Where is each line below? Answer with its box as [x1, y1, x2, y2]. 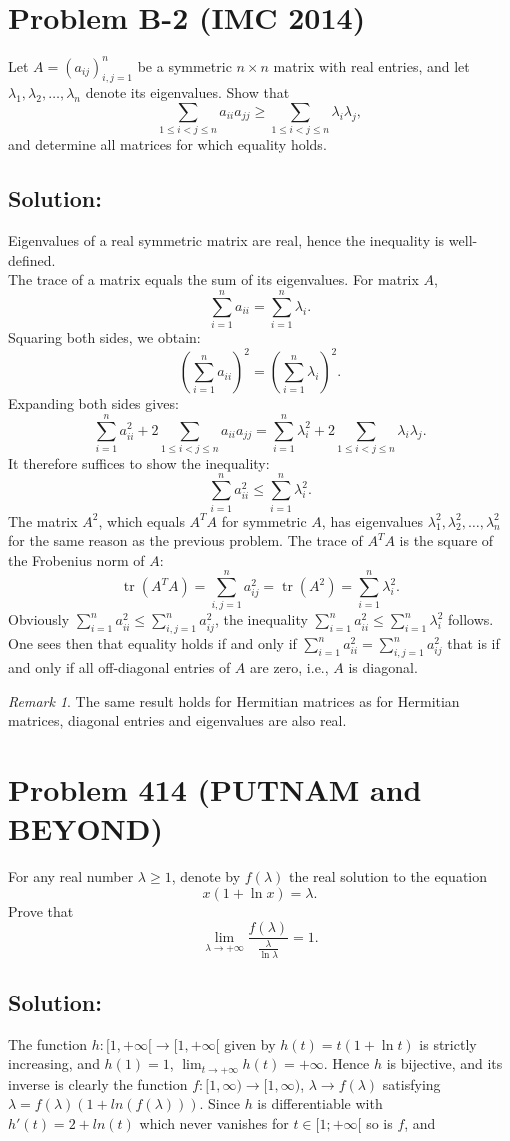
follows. [448, 609, 494, 630]
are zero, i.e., [250, 657, 329, 678]
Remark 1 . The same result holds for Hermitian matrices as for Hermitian [8, 690, 460, 711]
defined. [8, 249, 56, 270]
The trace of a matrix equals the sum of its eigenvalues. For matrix [8, 269, 419, 290]
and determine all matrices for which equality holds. [8, 134, 327, 155]
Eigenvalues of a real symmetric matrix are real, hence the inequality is [8, 230, 445, 251]
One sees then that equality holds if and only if [8, 633, 297, 654]
